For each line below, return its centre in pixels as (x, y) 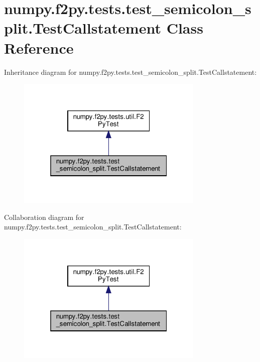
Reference (39, 47)
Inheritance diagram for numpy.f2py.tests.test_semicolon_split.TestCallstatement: (131, 72)
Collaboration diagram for (44, 217)
